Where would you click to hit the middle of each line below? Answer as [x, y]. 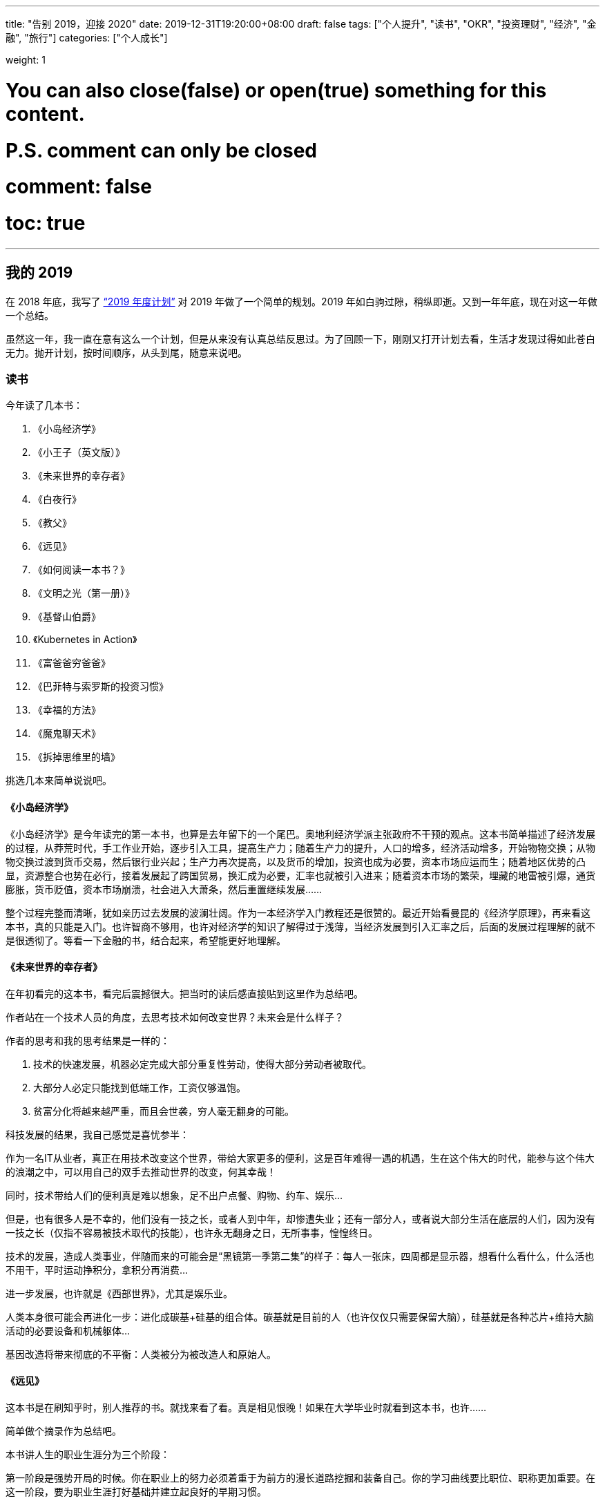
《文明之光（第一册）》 [84, 593]
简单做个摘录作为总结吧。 [64, 1431]
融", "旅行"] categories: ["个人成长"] [87, 38]
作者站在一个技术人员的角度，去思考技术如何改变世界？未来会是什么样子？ [175, 1017]
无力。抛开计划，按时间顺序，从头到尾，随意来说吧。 [126, 352]
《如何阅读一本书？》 [81, 570]
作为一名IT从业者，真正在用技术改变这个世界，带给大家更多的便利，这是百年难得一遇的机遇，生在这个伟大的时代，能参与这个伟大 [300, 1158]
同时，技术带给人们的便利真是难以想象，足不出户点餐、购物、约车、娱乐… [174, 1195]
